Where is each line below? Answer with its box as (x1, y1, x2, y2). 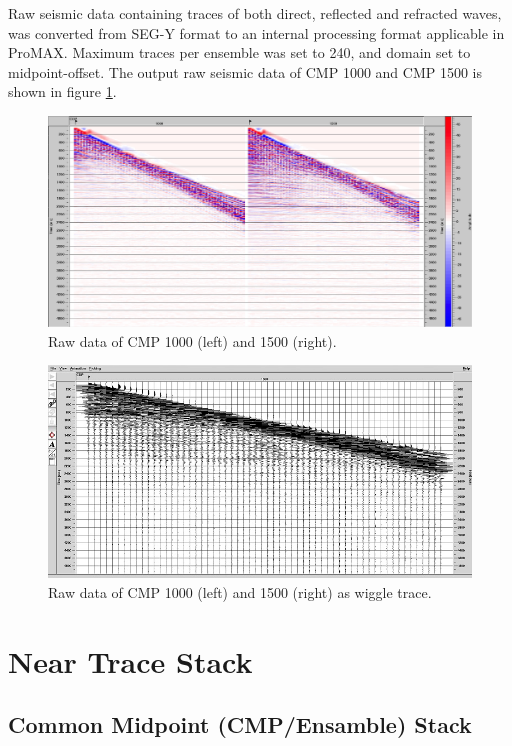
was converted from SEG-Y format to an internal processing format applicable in (8, 22, 505, 43)
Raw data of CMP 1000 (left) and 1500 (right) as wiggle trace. (48, 581, 432, 602)
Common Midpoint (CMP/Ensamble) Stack (8, 709, 472, 740)
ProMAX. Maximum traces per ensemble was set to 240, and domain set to (8, 42, 471, 63)
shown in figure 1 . (8, 81, 117, 102)
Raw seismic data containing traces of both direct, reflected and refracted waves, (8, 3, 502, 23)
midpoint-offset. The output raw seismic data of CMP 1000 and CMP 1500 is (8, 61, 482, 82)
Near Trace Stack (8, 640, 253, 681)
